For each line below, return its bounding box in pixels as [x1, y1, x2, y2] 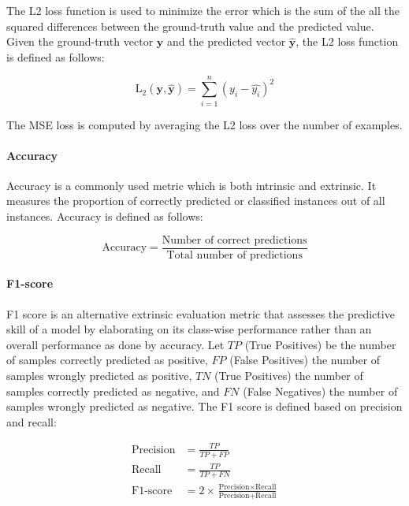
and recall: [6, 413, 57, 430]
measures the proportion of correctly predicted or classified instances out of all [6, 192, 385, 209]
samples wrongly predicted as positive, [6, 366, 192, 383]
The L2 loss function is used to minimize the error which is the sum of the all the [6, 2, 400, 18]
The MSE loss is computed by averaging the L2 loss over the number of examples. [6, 116, 403, 132]
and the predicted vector [166, 33, 286, 50]
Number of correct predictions [162, 234, 307, 246]
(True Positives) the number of [214, 366, 363, 383]
